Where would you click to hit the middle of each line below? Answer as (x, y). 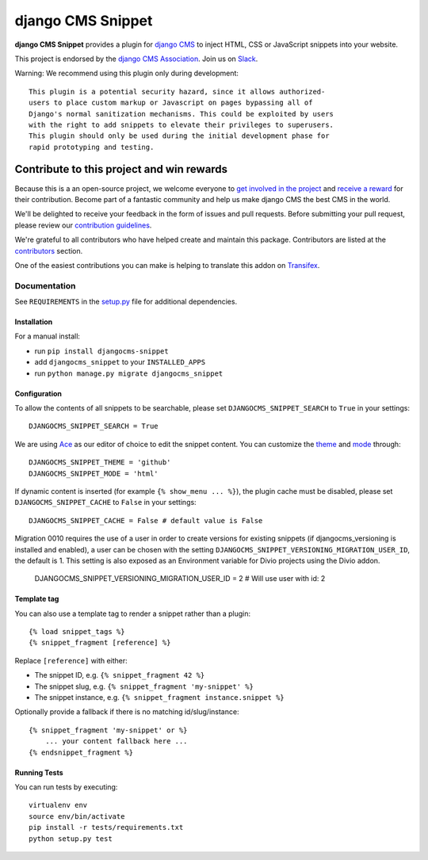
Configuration (38, 393)
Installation (34, 322)
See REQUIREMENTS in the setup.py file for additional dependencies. (126, 302)
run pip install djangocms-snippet (102, 351)
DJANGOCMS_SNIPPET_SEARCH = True (94, 426)
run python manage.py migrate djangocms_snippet (129, 373)
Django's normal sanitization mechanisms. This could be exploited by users (182, 114)
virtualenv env (58, 805)
